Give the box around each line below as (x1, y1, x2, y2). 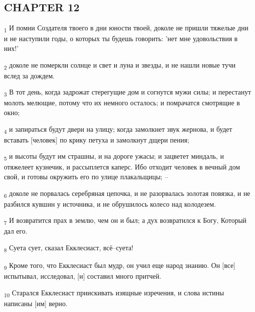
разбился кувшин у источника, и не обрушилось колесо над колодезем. (4, 198, 216, 209)
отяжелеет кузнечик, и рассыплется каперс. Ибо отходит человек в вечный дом (4, 162, 240, 172)
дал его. (4, 226, 27, 236)
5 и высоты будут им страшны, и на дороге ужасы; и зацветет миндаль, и (4, 151, 224, 163)
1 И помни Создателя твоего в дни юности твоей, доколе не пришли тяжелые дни (4, 23, 249, 34)
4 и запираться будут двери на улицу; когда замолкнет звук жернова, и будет (4, 123, 232, 135)
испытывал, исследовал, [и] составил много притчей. (4, 271, 161, 281)
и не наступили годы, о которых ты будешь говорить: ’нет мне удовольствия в (4, 33, 238, 44)
